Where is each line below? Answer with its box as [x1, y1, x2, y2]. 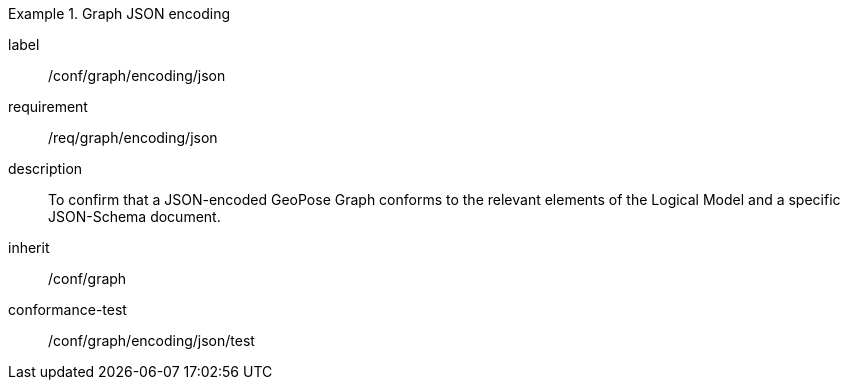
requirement [8, 98, 88, 115]
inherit [8, 239, 50, 256]
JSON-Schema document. [48, 208, 221, 225]
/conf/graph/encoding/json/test [48, 332, 255, 349]
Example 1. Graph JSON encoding [8, 5, 231, 22]
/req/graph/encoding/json [48, 129, 218, 146]
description [8, 160, 83, 177]
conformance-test [8, 301, 127, 318]
